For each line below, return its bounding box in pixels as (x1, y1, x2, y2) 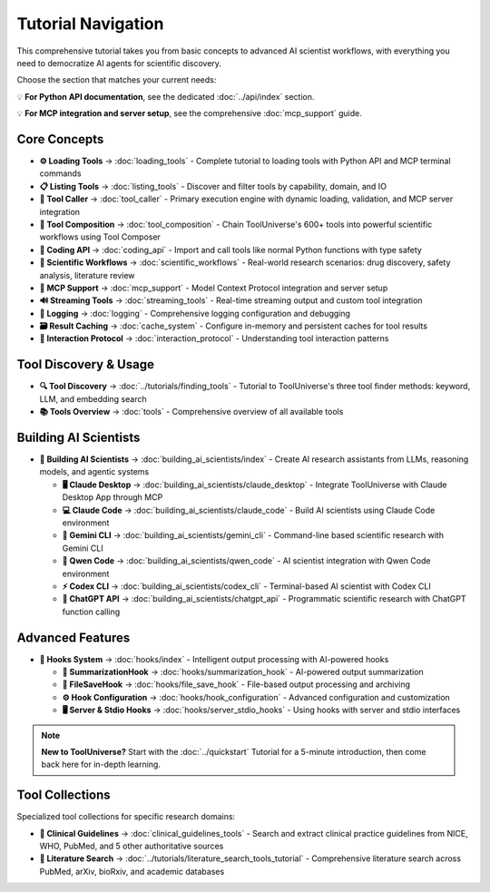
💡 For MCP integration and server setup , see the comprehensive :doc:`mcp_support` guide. (16, 108, 362, 119)
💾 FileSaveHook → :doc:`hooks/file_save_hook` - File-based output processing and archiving (62, 679, 411, 690)
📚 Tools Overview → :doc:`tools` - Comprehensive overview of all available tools (39, 407, 344, 417)
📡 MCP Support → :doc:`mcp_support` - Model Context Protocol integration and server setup (39, 282, 388, 293)
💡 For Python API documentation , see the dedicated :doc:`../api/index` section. (16, 91, 315, 102)
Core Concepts (16, 132, 104, 147)
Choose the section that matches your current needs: (16, 74, 217, 85)
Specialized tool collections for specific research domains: (16, 811, 236, 822)
